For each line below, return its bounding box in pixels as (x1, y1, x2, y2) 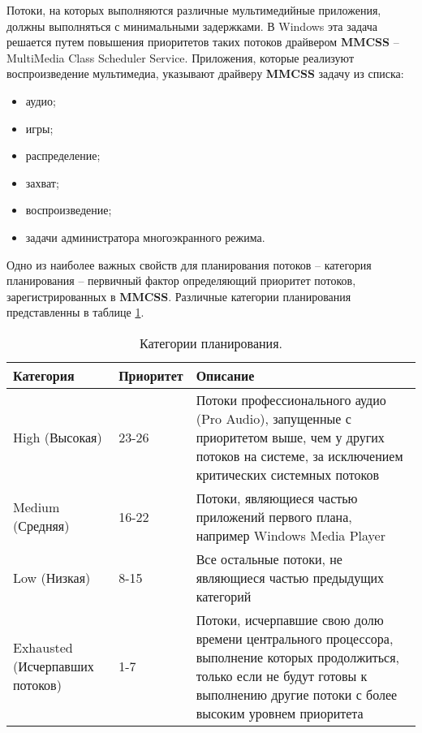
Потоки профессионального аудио (196, 390, 386, 409)
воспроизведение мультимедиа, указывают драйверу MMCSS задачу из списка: (6, 65, 404, 82)
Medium (13, 498, 60, 517)
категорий (196, 586, 252, 606)
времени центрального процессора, (196, 628, 394, 648)
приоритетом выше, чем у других (196, 427, 385, 446)
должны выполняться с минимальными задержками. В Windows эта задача (6, 17, 377, 34)
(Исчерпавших (13, 657, 94, 676)
